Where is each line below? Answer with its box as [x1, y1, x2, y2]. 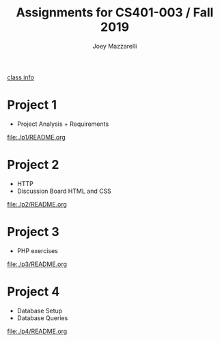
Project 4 [7, 284, 60, 299]
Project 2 [7, 157, 59, 172]
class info [7, 73, 34, 81]
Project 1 [7, 97, 57, 113]
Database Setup [16, 306, 63, 315]
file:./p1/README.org [7, 133, 66, 141]
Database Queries [16, 313, 68, 322]
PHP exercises [16, 246, 58, 254]
